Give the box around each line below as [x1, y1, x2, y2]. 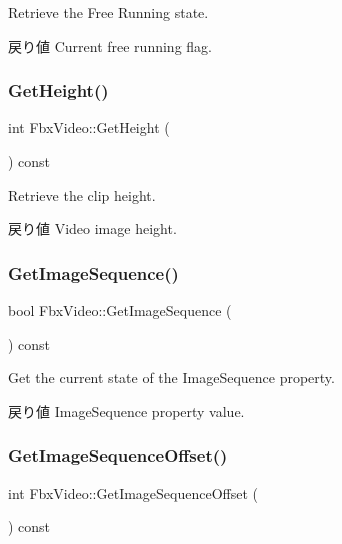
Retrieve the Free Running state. [8, 2, 209, 22]
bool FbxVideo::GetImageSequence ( [8, 300, 232, 320]
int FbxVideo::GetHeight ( [8, 117, 170, 138]
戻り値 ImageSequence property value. [8, 400, 245, 421]
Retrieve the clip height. [8, 184, 156, 205]
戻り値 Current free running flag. [8, 35, 212, 56]
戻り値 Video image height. [8, 218, 177, 239]
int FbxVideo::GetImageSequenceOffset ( [8, 482, 259, 503]
